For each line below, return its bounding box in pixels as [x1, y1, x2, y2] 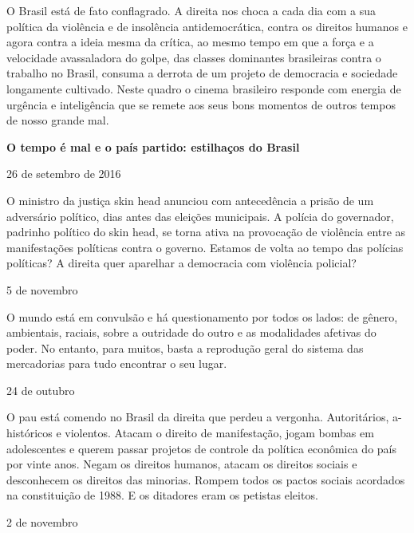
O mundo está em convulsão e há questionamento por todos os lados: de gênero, [6, 308, 398, 325]
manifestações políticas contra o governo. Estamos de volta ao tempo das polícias [6, 239, 404, 255]
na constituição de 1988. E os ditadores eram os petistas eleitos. [6, 487, 318, 503]
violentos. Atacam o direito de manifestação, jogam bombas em [65, 424, 374, 441]
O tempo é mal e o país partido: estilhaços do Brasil [6, 138, 300, 155]
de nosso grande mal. [6, 112, 109, 128]
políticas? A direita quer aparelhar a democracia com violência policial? [6, 255, 357, 271]
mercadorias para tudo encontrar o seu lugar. [6, 355, 227, 372]
